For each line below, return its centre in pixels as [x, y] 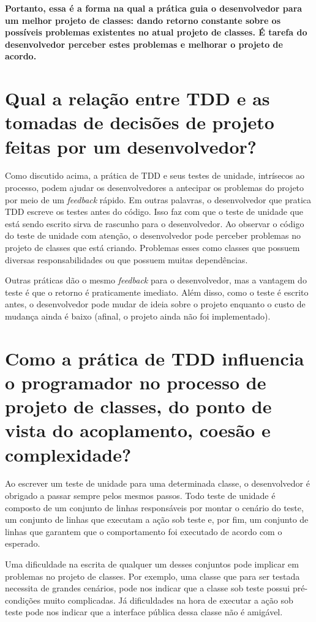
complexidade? [68, 454]
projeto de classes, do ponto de [138, 406]
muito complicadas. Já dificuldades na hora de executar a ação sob [168, 600]
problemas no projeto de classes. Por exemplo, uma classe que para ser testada [152, 576]
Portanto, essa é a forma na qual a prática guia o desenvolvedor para [154, 8]
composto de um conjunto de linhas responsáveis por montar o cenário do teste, [154, 507]
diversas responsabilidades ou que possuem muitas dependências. [126, 259]
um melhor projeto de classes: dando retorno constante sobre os [143, 20]
